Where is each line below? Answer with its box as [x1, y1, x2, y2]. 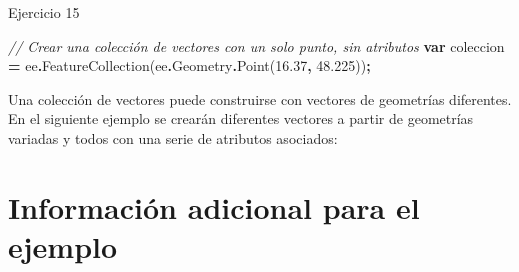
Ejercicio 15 [8, 2, 80, 22]
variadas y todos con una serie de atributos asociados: [8, 127, 338, 148]
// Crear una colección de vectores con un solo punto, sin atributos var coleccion [8, 35, 505, 56]
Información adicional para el [8, 186, 420, 227]
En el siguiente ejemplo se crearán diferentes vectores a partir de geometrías [8, 108, 474, 129]
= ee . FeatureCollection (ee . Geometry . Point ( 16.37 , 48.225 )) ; [8, 55, 371, 76]
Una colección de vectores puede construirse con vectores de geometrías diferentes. [8, 88, 512, 109]
